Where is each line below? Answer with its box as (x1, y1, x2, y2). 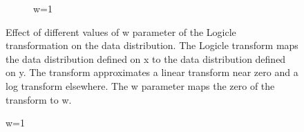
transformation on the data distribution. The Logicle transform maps (6, 38, 298, 53)
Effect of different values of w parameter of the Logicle (6, 24, 236, 39)
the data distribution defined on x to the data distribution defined (6, 51, 286, 66)
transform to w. (6, 92, 72, 106)
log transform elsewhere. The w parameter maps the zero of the (6, 78, 275, 93)
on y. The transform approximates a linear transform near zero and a (6, 65, 298, 79)
